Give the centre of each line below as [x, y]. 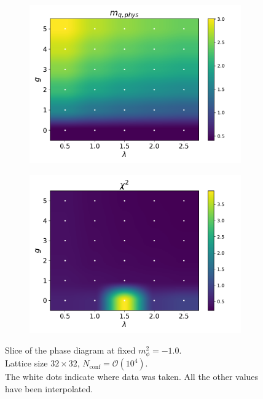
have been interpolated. [49, 388]
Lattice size [26, 363]
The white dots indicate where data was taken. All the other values [132, 377]
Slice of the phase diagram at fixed [70, 350]
